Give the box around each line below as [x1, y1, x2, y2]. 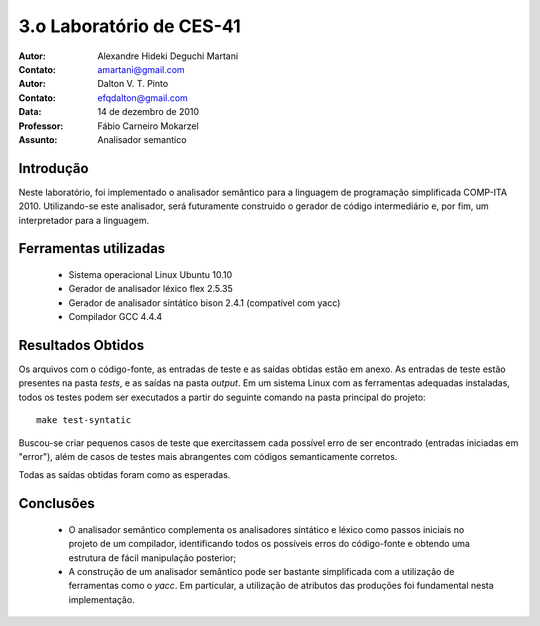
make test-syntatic [36, 415, 132, 426]
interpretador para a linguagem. [18, 214, 150, 226]
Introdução [18, 160, 89, 177]
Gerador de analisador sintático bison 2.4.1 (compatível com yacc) [68, 296, 341, 309]
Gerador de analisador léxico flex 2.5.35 [68, 283, 234, 295]
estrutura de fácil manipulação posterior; [68, 551, 237, 564]
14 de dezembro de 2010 [97, 106, 200, 118]
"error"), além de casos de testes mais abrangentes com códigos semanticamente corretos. [18, 451, 398, 463]
